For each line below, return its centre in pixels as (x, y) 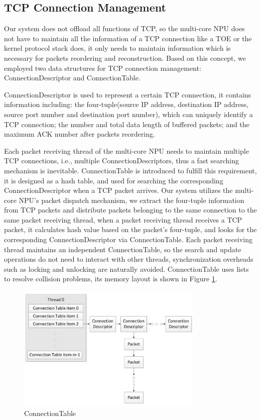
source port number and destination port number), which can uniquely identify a (128, 114)
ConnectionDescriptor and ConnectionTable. (72, 78)
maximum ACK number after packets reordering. (80, 134)
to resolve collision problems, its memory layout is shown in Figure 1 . (111, 279)
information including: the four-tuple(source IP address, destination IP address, (126, 104)
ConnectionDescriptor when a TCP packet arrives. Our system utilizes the (118, 190)
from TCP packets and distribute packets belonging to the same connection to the (130, 210)
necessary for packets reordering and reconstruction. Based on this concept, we (125, 58)
